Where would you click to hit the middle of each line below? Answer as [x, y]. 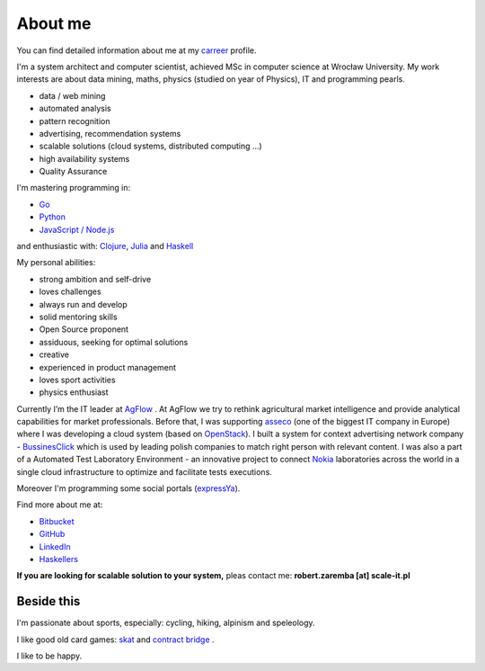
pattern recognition [75, 121]
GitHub [52, 534]
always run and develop [83, 304]
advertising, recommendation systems [110, 133]
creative [54, 354]
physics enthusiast [74, 392]
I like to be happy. [49, 656]
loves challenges [71, 291]
